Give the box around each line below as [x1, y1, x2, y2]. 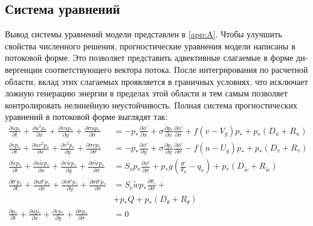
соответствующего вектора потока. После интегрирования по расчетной [45, 63, 308, 75]
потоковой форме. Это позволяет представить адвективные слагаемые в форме [5, 51, 294, 64]
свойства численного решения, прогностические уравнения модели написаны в [5, 39, 295, 52]
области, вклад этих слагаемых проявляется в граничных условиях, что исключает [5, 75, 308, 87]
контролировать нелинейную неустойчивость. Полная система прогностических [5, 98, 297, 111]
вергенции [5, 63, 42, 75]
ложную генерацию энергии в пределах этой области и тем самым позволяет [5, 87, 288, 99]
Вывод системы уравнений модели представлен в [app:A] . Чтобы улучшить [5, 28, 282, 40]
